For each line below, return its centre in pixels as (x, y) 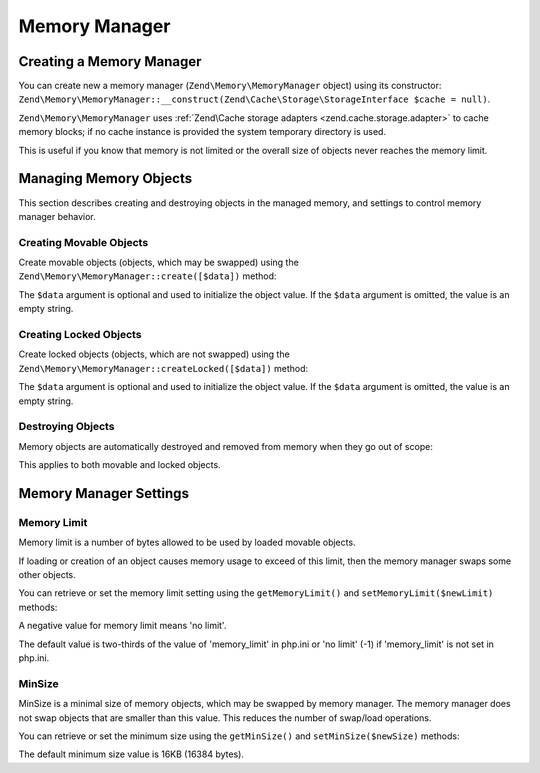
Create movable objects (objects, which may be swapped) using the (158, 262)
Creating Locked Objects (80, 334)
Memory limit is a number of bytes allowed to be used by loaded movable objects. (187, 542)
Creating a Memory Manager (110, 61)
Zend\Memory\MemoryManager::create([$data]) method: (147, 276)
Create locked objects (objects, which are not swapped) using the (154, 354)
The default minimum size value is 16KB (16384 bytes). (131, 754)
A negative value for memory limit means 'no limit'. (122, 626)
